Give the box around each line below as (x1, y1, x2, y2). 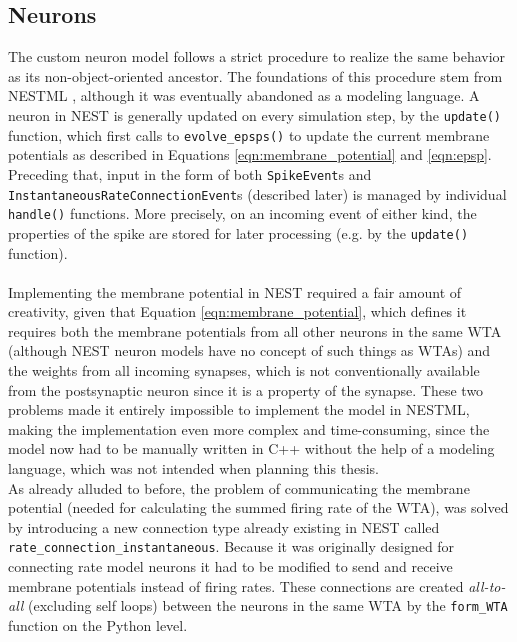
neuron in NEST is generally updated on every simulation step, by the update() (8, 104, 502, 125)
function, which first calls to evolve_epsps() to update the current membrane (8, 124, 490, 145)
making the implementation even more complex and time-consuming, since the (8, 418, 490, 439)
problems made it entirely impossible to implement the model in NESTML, (8, 399, 470, 420)
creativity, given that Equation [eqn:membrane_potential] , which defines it (8, 301, 467, 322)
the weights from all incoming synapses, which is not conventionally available (8, 360, 480, 381)
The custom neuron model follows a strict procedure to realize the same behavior (8, 46, 506, 67)
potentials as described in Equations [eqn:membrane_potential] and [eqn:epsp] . (8, 144, 492, 165)
